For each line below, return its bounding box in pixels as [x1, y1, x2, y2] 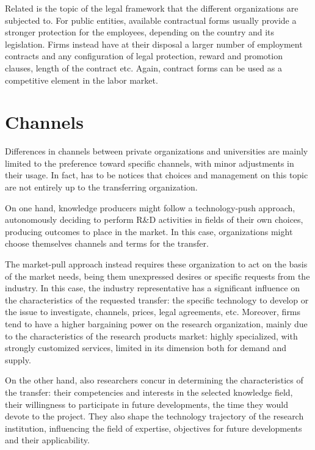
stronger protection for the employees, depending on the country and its [5, 26, 275, 38]
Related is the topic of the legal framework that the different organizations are [5, 2, 299, 14]
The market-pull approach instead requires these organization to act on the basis [5, 258, 308, 270]
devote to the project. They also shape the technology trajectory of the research [5, 410, 304, 423]
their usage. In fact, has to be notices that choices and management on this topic [5, 169, 308, 181]
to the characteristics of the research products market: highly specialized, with [5, 329, 298, 342]
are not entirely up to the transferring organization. [5, 181, 198, 194]
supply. [5, 353, 31, 366]
